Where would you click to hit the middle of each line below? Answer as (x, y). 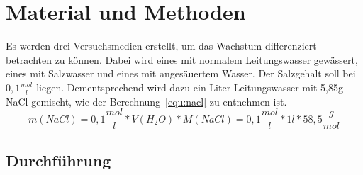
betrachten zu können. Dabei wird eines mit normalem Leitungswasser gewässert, (182, 59)
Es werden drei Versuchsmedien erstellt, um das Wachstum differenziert (161, 46)
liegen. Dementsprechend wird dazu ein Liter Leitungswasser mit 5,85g (190, 87)
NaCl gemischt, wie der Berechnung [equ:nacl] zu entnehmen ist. (146, 101)
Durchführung (58, 160)
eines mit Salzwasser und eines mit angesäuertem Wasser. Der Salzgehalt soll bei (181, 73)
